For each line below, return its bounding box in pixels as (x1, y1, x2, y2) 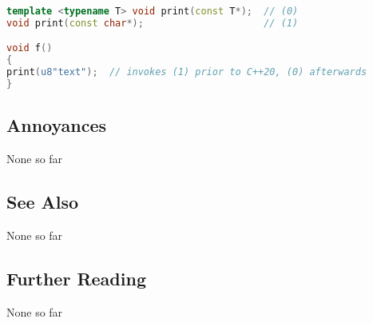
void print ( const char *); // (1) (6, 17, 299, 29)
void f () (6, 42, 53, 54)
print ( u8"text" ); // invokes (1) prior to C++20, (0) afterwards (6, 66, 367, 78)
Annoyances (6, 113, 107, 138)
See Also (6, 189, 79, 214)
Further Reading (6, 265, 146, 290)
